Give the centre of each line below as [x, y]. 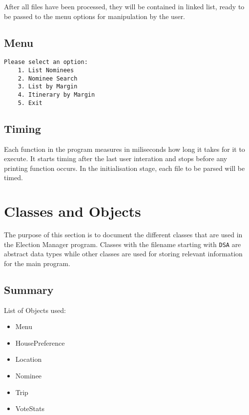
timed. [13, 177]
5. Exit [30, 103]
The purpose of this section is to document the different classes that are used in [123, 235]
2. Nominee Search [48, 78]
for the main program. [37, 263]
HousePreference [40, 342]
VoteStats [30, 408]
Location [29, 359]
